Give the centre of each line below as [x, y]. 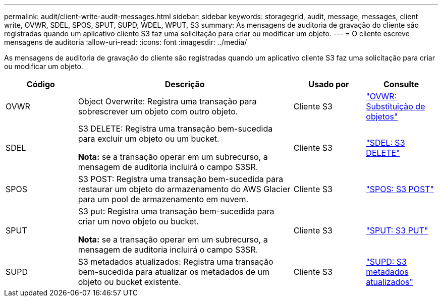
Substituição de [396, 106]
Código [41, 84]
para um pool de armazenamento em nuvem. [163, 199]
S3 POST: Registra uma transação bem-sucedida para [181, 179]
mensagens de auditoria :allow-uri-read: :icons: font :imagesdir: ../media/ [126, 42]
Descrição [185, 84]
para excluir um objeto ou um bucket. [149, 139]
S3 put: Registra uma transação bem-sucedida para [176, 211]
